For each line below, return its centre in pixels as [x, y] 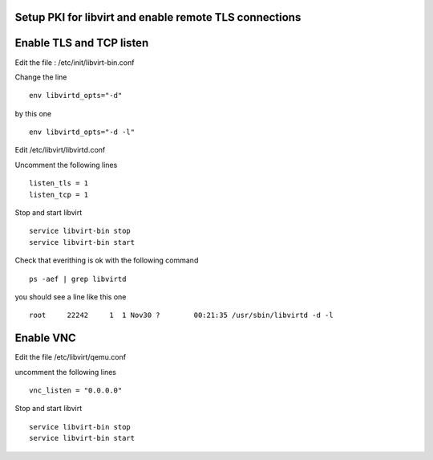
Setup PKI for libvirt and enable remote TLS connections [158, 17]
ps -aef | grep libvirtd [78, 279]
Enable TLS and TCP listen [82, 43]
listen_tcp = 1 [59, 194]
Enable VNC [45, 338]
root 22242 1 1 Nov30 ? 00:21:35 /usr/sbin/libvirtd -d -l [181, 315]
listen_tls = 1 [59, 183]
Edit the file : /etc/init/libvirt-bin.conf [75, 62]
